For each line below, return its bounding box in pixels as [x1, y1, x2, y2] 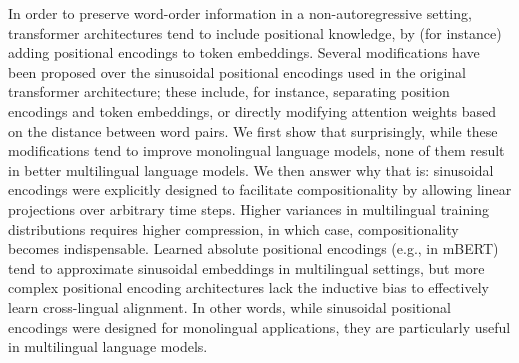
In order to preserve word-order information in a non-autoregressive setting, [8, 3, 472, 23]
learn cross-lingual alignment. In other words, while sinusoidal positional [8, 296, 451, 317]
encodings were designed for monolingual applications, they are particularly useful [8, 316, 511, 337]
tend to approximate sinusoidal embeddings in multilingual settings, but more [8, 257, 485, 278]
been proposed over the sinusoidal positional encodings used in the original [8, 61, 466, 82]
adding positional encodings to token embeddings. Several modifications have [8, 42, 480, 63]
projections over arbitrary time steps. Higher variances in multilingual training [8, 198, 489, 219]
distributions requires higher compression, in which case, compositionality [8, 218, 459, 239]
